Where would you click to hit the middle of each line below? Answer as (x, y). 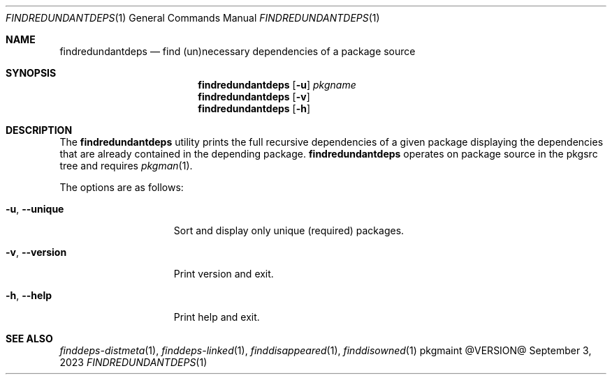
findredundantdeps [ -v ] (254, 97)
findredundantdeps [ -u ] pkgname (277, 85)
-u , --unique (35, 209)
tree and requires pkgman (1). (126, 166)
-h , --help (29, 295)
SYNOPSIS (31, 73)
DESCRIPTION (39, 130)
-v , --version (36, 252)
